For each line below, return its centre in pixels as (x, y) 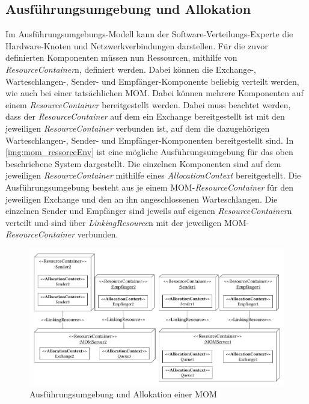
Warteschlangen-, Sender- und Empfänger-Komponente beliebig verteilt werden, (152, 81)
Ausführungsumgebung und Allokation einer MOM (123, 394)
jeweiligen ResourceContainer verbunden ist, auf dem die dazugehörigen (138, 128)
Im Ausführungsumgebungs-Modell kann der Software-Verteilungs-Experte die (149, 34)
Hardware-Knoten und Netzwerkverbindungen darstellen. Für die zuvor (137, 45)
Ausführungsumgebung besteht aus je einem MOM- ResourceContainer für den (150, 187)
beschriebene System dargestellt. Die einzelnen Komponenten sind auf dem (143, 163)
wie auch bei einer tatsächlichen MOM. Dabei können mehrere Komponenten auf (154, 93)
